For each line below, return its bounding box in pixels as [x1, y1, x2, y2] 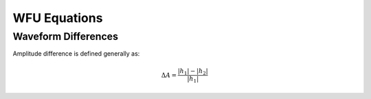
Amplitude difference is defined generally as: [12, 49, 140, 58]
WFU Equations [12, 10, 103, 25]
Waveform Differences [12, 30, 118, 43]
